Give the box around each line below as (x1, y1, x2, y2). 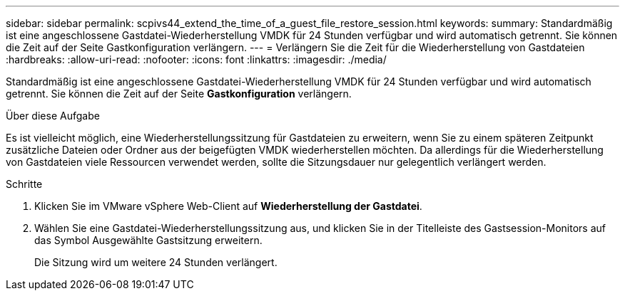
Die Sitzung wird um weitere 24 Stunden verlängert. (34, 256, 278, 268)
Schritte (6, 178, 43, 190)
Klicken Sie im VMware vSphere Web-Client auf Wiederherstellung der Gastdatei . (34, 200, 422, 212)
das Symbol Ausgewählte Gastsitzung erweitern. (34, 234, 263, 246)
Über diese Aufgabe (6, 110, 100, 122)
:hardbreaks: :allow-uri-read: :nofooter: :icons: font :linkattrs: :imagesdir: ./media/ (6, 53, 387, 65)
